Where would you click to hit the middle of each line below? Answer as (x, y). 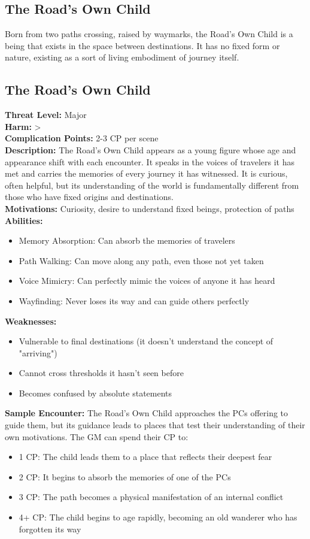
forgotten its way (50, 529)
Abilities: (24, 220)
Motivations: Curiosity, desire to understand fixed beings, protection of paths (150, 208)
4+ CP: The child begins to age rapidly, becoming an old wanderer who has (158, 517)
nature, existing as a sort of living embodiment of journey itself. (122, 57)
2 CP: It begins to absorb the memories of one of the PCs (125, 476)
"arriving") (38, 352)
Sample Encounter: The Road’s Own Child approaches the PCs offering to (147, 413)
